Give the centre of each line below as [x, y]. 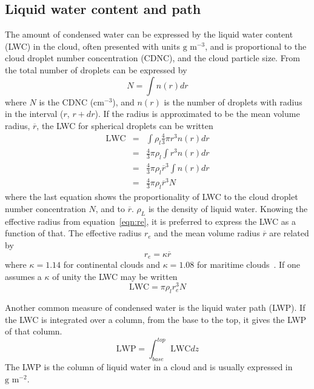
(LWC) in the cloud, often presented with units [92, 46]
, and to [110, 208]
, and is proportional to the [256, 46]
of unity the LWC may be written [115, 276]
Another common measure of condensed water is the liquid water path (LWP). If [155, 308]
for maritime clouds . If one [249, 264]
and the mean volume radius [207, 233]
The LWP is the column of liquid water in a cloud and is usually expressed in [149, 367]
